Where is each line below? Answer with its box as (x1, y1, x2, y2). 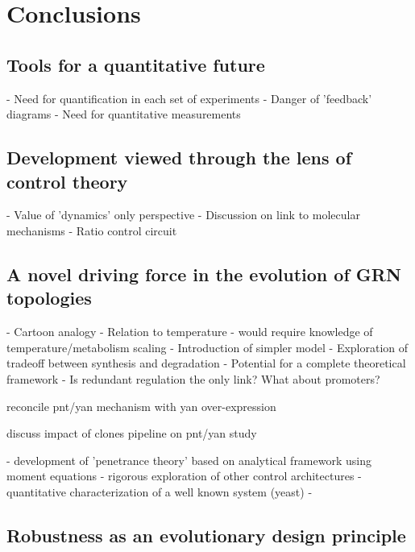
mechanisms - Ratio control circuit (6, 222, 177, 239)
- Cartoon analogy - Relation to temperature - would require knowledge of (6, 323, 373, 340)
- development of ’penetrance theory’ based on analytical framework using (6, 451, 371, 468)
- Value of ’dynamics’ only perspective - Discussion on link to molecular (6, 206, 360, 223)
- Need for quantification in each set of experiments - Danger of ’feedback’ (6, 89, 372, 106)
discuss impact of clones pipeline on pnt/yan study (6, 425, 257, 442)
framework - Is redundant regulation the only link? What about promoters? (6, 370, 380, 387)
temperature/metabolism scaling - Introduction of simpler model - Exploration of (6, 338, 409, 355)
